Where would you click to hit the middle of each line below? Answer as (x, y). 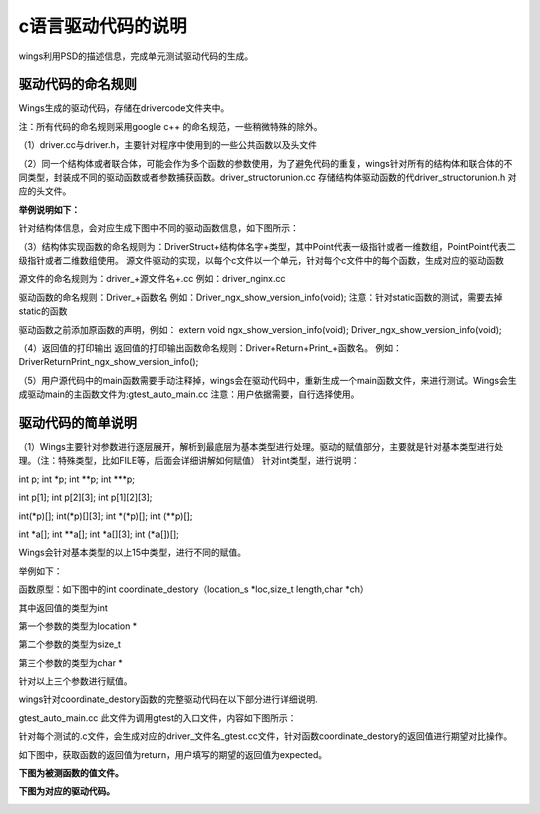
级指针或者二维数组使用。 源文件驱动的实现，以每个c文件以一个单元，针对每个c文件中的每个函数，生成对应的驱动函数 (261, 260)
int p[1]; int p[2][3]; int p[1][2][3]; (85, 497)
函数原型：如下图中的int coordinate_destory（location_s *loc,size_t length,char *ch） (193, 589)
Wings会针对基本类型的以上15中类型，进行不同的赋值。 (132, 552)
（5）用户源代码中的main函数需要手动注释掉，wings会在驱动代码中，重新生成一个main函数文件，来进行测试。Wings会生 (267, 380)
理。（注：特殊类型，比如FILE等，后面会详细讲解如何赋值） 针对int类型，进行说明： (189, 461)
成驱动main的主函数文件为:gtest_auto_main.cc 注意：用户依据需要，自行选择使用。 (189, 394)
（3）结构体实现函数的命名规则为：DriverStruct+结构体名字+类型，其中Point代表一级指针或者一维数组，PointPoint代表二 (267, 246)
